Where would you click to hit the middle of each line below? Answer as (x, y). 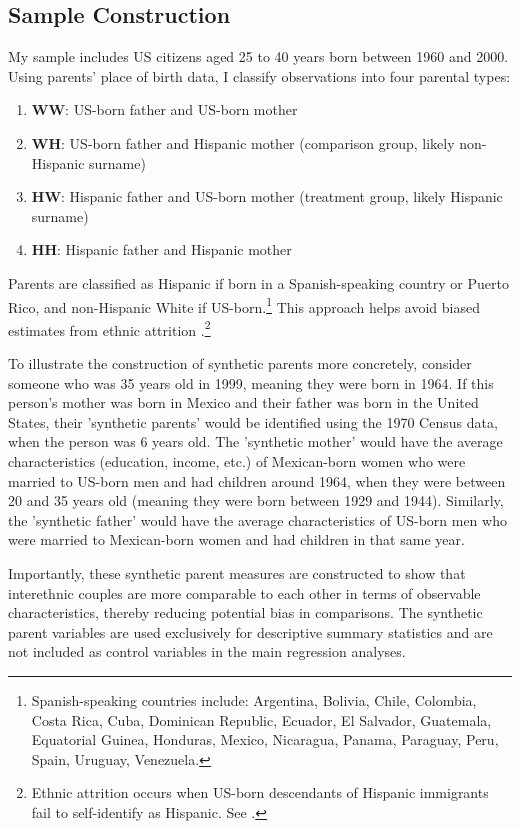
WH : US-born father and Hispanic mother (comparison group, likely (243, 142)
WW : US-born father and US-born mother (164, 109)
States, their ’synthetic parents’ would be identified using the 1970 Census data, (253, 421)
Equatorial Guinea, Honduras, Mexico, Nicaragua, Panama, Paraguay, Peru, (265, 739)
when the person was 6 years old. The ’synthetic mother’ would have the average (255, 441)
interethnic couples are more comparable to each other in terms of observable (244, 592)
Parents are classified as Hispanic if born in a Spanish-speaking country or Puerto (258, 282)
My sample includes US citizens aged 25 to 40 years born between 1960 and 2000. (258, 56)
